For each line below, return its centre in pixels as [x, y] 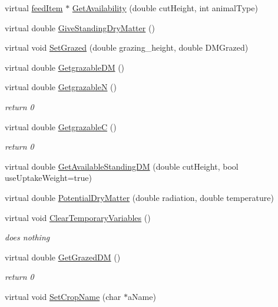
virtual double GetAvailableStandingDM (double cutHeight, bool [122, 166]
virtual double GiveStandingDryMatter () [80, 27]
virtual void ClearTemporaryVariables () [78, 217]
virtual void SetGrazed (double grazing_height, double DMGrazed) [127, 47]
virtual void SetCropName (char [63, 296]
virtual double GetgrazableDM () [65, 67]
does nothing [27, 237]
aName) [142, 296]
